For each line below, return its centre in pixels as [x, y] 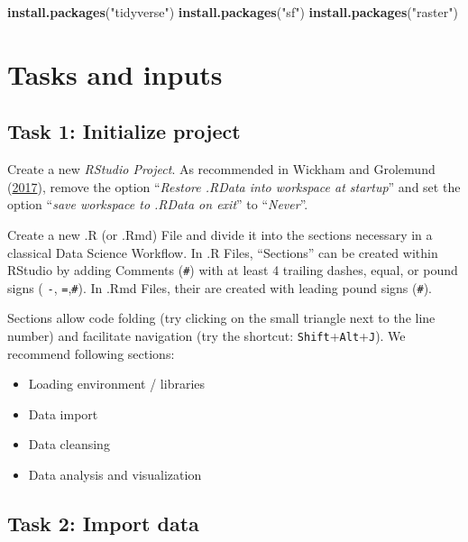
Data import [63, 413]
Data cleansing [69, 444]
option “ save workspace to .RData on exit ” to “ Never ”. [158, 204]
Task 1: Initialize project [124, 131]
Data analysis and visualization [115, 475]
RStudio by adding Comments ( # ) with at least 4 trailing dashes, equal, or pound [233, 270]
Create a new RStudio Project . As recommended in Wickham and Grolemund [221, 169]
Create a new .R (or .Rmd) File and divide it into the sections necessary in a [220, 234]
